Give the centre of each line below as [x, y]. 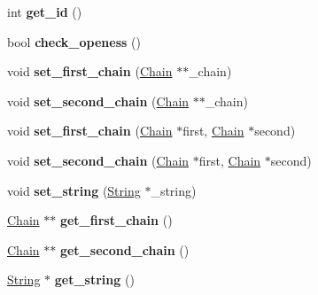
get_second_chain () [124, 249]
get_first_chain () [116, 220]
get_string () [94, 279]
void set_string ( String [74, 190]
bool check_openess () [74, 41]
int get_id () [45, 12]
